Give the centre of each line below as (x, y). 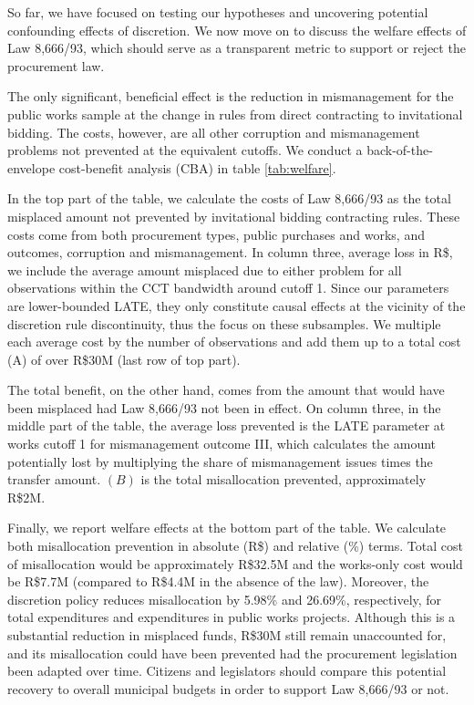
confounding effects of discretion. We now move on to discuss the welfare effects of (237, 30)
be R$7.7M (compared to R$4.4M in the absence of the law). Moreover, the (218, 581)
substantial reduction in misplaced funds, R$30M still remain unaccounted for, (227, 635)
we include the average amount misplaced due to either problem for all (205, 270)
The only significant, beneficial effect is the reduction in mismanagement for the (231, 96)
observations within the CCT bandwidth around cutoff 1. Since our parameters (228, 288)
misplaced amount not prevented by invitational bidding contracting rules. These (234, 216)
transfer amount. (54, 479)
